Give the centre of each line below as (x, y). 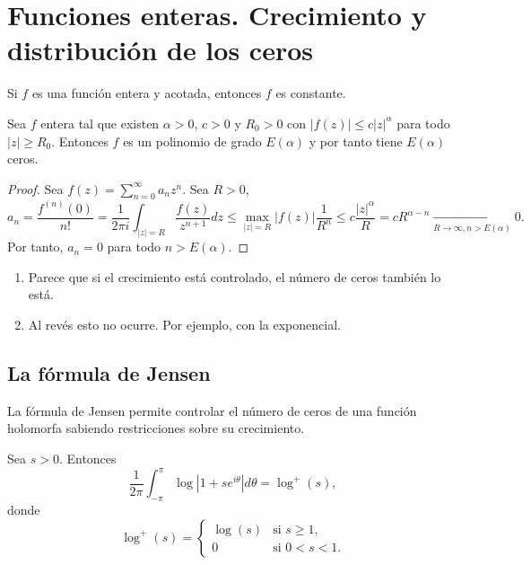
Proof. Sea (35, 188)
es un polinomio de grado (192, 141)
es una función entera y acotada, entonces (147, 93)
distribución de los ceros (160, 50)
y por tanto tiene (356, 141)
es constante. (311, 93)
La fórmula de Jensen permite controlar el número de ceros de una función (212, 410)
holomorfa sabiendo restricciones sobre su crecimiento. (156, 428)
